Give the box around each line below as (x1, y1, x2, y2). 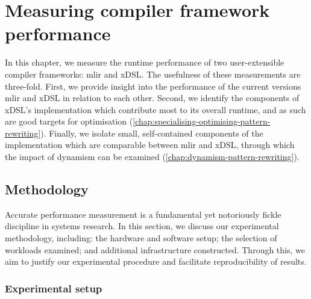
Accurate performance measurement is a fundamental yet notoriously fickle (5, 208, 281, 220)
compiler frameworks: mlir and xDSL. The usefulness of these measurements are (5, 67, 301, 80)
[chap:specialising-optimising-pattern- (133, 115, 271, 128)
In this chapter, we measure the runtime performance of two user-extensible (5, 56, 284, 69)
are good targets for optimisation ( (5, 115, 133, 128)
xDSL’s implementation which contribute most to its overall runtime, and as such (5, 103, 306, 116)
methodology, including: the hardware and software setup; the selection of (5, 232, 277, 244)
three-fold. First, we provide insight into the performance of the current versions (5, 79, 301, 92)
